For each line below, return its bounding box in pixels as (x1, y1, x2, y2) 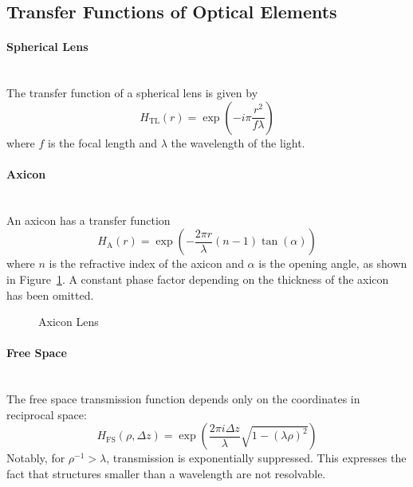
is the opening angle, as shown (258, 255, 407, 272)
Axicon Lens (38, 313, 99, 330)
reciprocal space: (6, 406, 87, 422)
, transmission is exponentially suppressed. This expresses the (106, 450, 407, 466)
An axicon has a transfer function (6, 211, 171, 228)
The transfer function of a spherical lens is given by (6, 84, 258, 101)
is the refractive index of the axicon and (49, 255, 244, 272)
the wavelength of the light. (171, 134, 305, 151)
